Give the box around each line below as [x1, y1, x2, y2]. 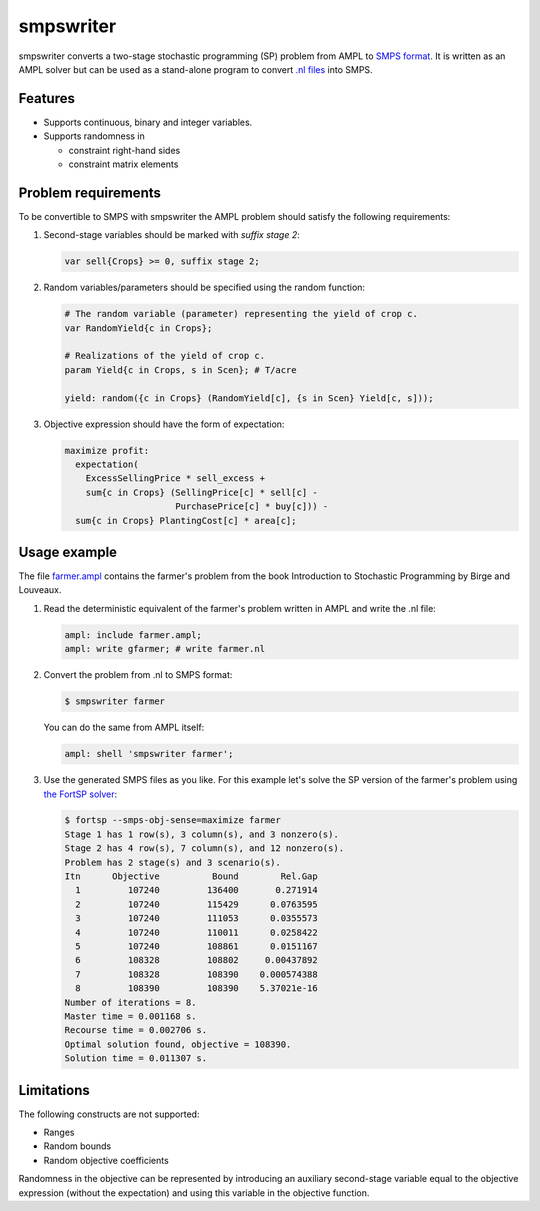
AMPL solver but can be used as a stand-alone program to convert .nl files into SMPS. [18, 63, 374, 75]
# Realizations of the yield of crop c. [64, 350, 265, 362]
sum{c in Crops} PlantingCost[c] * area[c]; [75, 515, 297, 526]
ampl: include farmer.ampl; [64, 629, 202, 640]
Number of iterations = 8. [64, 996, 197, 1008]
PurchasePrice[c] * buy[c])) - [175, 501, 329, 512]
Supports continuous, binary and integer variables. [43, 116, 253, 128]
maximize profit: [64, 445, 150, 456]
